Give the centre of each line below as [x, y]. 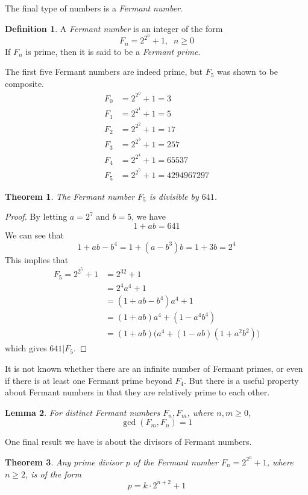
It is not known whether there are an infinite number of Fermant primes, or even [154, 368]
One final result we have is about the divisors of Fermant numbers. [128, 442]
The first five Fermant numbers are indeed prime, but [104, 72]
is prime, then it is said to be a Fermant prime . [113, 51]
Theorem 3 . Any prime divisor [64, 461]
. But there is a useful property [241, 380]
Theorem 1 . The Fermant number [70, 196]
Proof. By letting [36, 216]
